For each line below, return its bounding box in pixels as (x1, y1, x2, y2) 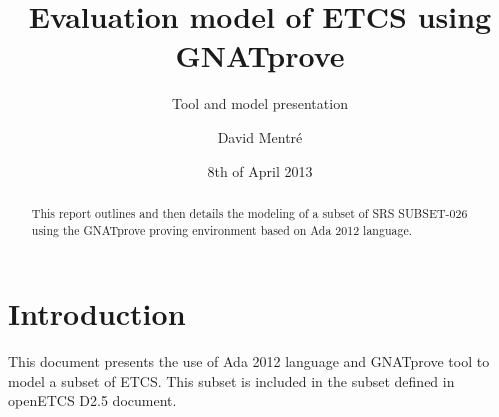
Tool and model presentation (172, 93, 348, 114)
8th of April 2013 (207, 160, 313, 181)
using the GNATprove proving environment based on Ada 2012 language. (31, 221, 412, 238)
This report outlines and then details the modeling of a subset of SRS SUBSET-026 (31, 204, 468, 221)
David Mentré (217, 126, 303, 147)
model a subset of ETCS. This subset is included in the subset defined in (8, 370, 455, 391)
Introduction (8, 293, 186, 334)
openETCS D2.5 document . (8, 390, 177, 411)
